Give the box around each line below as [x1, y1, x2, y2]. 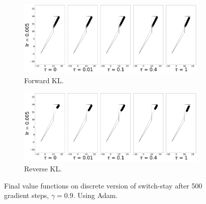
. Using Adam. [73, 190, 118, 200]
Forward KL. [24, 75, 64, 85]
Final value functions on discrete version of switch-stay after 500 [4, 180, 202, 190]
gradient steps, [4, 190, 49, 200]
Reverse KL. [24, 163, 62, 173]
